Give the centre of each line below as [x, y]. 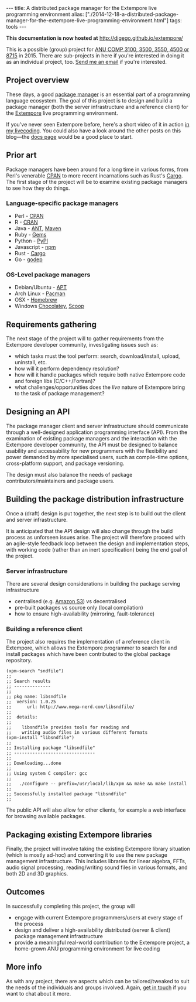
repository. [19, 661]
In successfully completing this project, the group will [71, 906]
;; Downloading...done [34, 763]
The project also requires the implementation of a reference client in [88, 642]
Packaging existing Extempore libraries [79, 835]
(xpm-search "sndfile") [35, 671]
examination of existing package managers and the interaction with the [92, 438]
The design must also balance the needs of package [69, 474]
